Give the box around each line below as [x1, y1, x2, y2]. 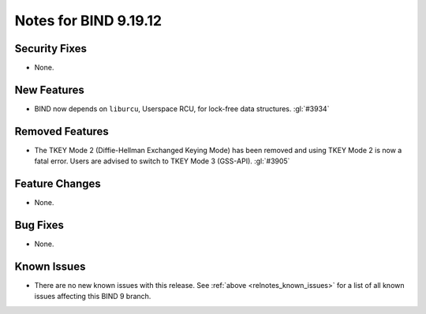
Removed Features [14, 125, 110, 138]
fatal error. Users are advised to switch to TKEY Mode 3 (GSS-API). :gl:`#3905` [34, 156, 290, 166]
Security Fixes [14, 42, 87, 55]
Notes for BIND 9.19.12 [14, 12, 162, 29]
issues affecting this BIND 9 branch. [34, 292, 151, 301]
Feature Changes [14, 178, 102, 191]
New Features [14, 83, 84, 96]
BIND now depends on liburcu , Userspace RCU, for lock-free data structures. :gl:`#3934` [34, 103, 330, 114]
